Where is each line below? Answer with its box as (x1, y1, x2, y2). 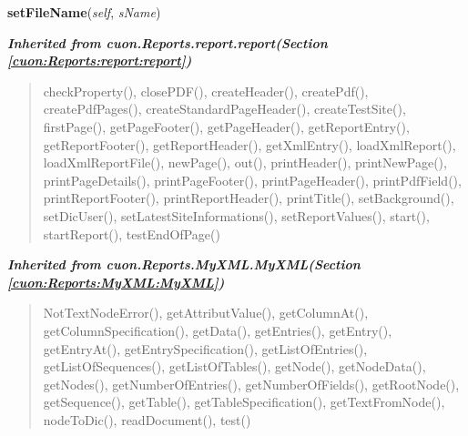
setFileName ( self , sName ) (7, 3, 161, 21)
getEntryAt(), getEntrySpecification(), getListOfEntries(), (43, 339, 368, 358)
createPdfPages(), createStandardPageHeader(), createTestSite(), (43, 99, 406, 118)
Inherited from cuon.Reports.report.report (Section (7, 33, 328, 52)
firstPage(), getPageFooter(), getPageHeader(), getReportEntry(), (43, 117, 410, 136)
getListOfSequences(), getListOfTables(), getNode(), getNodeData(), (43, 357, 426, 376)
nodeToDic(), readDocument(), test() (43, 410, 251, 429)
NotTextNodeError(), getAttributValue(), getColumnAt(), (43, 303, 369, 322)
